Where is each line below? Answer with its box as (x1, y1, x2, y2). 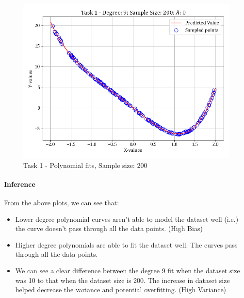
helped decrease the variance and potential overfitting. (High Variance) (15, 284, 227, 295)
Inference (4, 179, 35, 189)
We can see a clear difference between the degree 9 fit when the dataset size (15, 265, 240, 275)
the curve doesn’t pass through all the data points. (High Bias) (15, 223, 203, 233)
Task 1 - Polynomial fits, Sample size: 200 (23, 160, 147, 170)
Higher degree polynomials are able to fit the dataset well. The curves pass (15, 239, 238, 249)
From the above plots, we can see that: (4, 197, 119, 207)
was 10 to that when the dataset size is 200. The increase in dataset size (15, 275, 230, 285)
